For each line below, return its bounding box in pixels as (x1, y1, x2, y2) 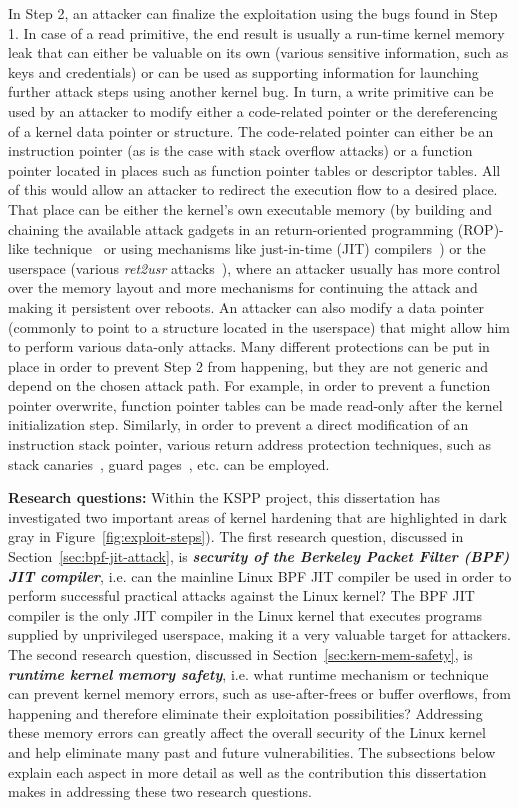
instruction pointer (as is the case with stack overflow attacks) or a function (8, 140, 473, 161)
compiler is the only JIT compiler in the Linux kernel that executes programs (8, 604, 483, 625)
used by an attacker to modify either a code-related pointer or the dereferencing (8, 100, 498, 121)
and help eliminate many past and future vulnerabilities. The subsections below (8, 741, 496, 762)
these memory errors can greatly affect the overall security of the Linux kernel (8, 722, 486, 743)
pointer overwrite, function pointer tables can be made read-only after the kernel (8, 394, 503, 415)
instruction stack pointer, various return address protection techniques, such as (8, 434, 492, 455)
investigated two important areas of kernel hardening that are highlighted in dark (8, 506, 507, 527)
